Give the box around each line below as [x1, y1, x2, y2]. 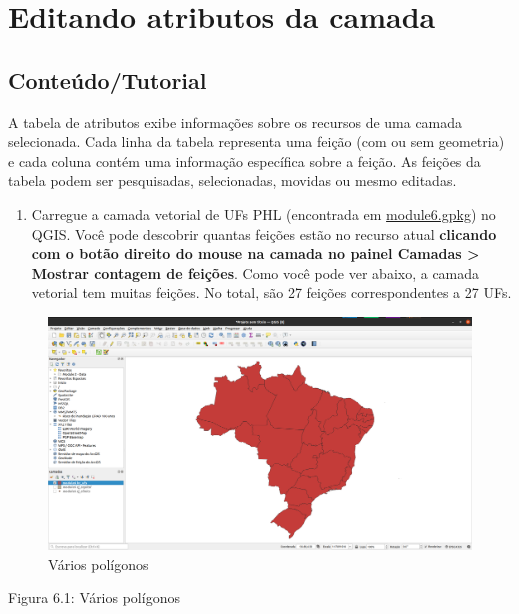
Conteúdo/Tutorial [8, 64, 207, 95]
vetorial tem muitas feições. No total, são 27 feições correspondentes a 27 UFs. [31, 282, 512, 303]
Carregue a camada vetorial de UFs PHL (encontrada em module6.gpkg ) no [31, 203, 496, 224]
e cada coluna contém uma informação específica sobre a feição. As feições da [8, 150, 481, 171]
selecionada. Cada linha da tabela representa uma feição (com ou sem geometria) [8, 131, 505, 152]
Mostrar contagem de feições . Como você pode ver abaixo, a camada [31, 262, 480, 283]
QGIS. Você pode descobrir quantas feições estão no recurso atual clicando [31, 223, 497, 244]
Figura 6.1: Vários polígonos [8, 587, 180, 608]
